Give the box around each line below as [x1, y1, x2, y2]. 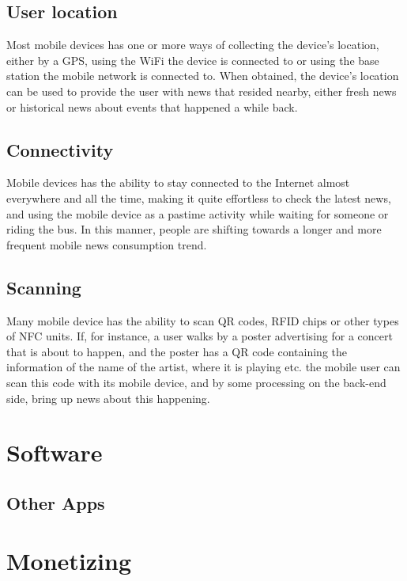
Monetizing [6, 545, 132, 577]
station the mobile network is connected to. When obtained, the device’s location [6, 67, 399, 84]
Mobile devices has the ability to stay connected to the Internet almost [6, 174, 350, 191]
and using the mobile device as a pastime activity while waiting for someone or [6, 205, 389, 222]
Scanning [6, 275, 81, 299]
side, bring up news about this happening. [6, 389, 210, 406]
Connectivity [6, 137, 114, 161]
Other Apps [6, 490, 105, 515]
